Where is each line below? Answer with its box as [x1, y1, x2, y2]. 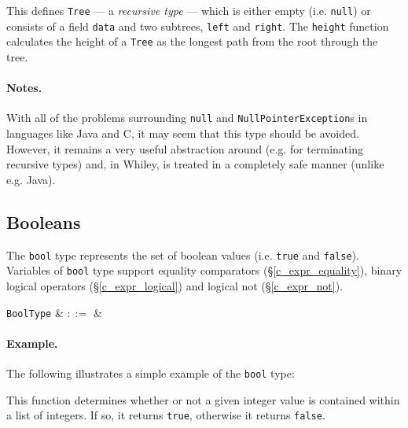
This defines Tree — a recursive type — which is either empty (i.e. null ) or [6, 2, 371, 18]
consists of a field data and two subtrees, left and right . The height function [6, 17, 389, 34]
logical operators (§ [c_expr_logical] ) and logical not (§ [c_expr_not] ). [6, 277, 344, 293]
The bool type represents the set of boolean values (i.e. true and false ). [6, 246, 359, 263]
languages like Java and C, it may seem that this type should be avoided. [6, 125, 359, 142]
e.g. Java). [6, 171, 56, 187]
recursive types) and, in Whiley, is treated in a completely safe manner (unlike [6, 156, 384, 172]
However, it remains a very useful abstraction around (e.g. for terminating [6, 140, 363, 157]
